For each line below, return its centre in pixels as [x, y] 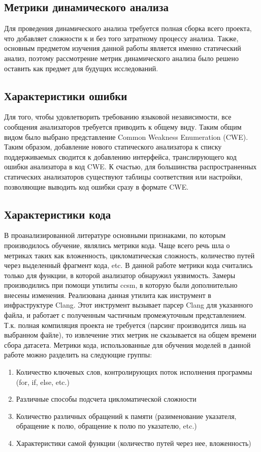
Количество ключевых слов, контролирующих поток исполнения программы [134, 372]
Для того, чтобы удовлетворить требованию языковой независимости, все [118, 117]
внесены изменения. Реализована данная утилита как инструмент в [108, 295]
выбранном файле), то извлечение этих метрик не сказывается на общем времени [130, 335]
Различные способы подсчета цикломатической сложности [106, 399]
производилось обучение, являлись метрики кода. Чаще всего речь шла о [117, 245]
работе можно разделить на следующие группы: [78, 355]
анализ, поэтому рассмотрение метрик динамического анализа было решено [121, 58]
